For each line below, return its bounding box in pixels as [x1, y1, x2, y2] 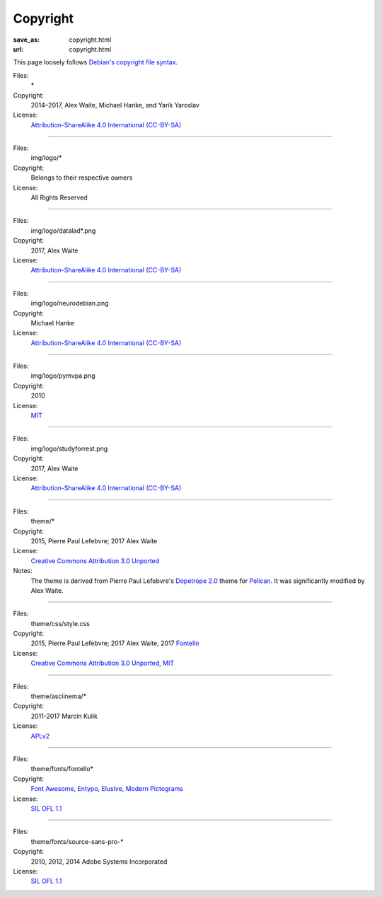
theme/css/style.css [30, 619, 90, 627]
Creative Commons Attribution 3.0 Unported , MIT [30, 659, 175, 668]
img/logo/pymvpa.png [30, 371, 95, 380]
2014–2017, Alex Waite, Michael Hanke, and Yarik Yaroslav [30, 100, 199, 109]
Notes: [13, 567, 33, 575]
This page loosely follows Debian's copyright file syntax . [13, 58, 178, 66]
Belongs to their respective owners [30, 173, 133, 182]
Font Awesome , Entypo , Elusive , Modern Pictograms [30, 785, 184, 793]
